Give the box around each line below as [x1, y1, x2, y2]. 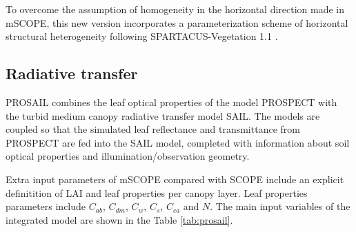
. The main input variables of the [210, 199, 350, 213]
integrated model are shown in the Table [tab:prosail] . [6, 212, 233, 226]
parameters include [6, 199, 86, 213]
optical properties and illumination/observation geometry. [6, 149, 250, 163]
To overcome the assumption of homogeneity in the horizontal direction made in [6, 2, 345, 16]
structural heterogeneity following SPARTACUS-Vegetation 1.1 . [6, 29, 278, 43]
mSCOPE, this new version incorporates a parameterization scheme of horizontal [6, 15, 348, 30]
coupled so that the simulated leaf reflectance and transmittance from [6, 122, 300, 136]
